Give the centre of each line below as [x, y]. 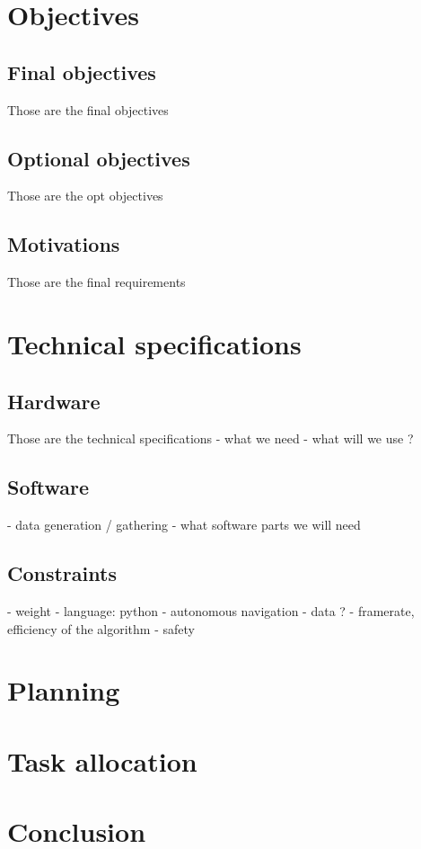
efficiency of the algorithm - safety [101, 628]
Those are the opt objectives [85, 196]
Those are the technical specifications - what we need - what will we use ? [210, 438]
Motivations [64, 244]
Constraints [62, 573]
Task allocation [102, 760]
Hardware [54, 401]
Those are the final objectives [88, 109]
